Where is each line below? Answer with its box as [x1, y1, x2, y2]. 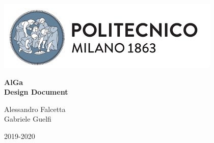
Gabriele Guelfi [4, 113, 51, 124]
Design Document [4, 87, 68, 97]
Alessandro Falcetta [4, 103, 66, 114]
